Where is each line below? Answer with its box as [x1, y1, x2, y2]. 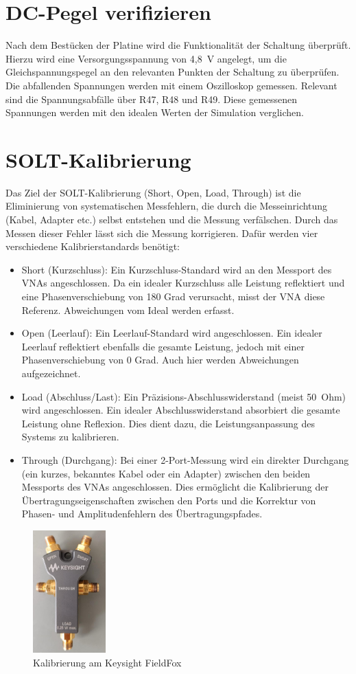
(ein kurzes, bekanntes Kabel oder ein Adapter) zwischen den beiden [21, 466, 311, 480]
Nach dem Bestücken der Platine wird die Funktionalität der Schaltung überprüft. [5, 38, 351, 52]
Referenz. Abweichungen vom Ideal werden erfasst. [21, 302, 235, 317]
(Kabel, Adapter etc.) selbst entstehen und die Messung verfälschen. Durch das [5, 212, 338, 226]
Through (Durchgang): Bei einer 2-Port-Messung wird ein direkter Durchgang [21, 452, 349, 467]
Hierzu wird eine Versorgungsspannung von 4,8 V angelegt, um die [5, 51, 287, 65]
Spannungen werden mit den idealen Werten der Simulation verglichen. [5, 105, 304, 120]
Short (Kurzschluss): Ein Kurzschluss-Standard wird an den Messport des [21, 262, 332, 276]
